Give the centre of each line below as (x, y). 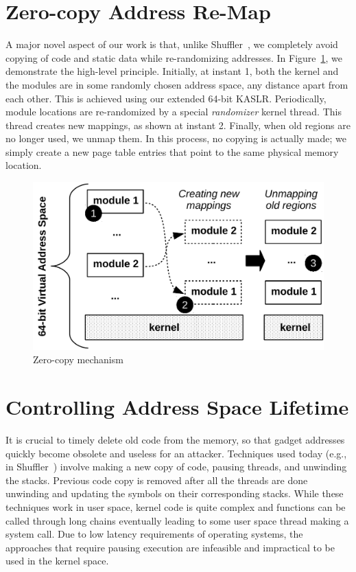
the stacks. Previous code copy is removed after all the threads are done (157, 480)
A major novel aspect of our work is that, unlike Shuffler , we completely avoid (172, 44)
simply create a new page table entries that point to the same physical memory (172, 151)
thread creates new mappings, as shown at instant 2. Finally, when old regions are (178, 125)
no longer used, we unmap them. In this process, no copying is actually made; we (176, 138)
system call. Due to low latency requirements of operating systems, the (154, 534)
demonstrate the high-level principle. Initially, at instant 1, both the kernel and (172, 71)
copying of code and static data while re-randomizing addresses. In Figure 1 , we (174, 57)
